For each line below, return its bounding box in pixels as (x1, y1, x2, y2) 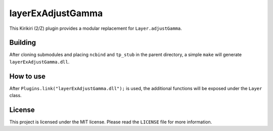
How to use (9, 72, 45, 80)
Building (9, 38, 36, 47)
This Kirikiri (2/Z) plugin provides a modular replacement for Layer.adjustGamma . (9, 25, 182, 31)
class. (9, 93, 22, 99)
